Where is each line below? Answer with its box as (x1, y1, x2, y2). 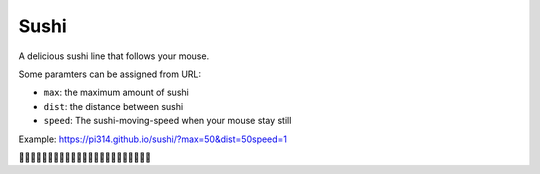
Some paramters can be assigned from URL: (18, 68, 202, 80)
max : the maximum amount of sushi (43, 86, 189, 99)
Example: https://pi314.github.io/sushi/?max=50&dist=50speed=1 (18, 133, 288, 145)
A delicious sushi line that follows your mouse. (18, 50, 210, 62)
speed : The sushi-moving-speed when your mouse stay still (43, 115, 292, 127)
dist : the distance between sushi (43, 100, 184, 112)
